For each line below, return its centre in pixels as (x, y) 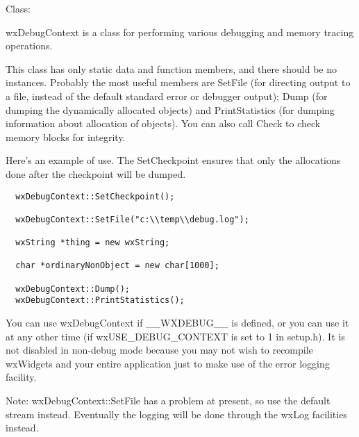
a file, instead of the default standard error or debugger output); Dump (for (167, 96)
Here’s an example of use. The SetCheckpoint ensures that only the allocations (173, 160)
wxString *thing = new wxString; (93, 243)
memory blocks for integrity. (66, 137)
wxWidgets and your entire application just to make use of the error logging (168, 363)
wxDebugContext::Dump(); (73, 289)
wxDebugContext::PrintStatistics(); (100, 300)
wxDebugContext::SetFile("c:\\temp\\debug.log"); (132, 219)
